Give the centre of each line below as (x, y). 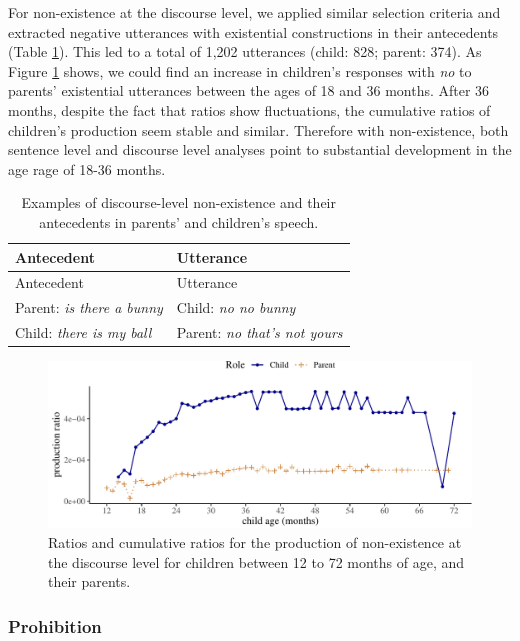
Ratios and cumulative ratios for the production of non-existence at (255, 542)
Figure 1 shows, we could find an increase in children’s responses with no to (240, 70)
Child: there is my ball (83, 332)
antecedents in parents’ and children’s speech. (179, 221)
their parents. (89, 581)
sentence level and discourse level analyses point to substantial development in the (260, 149)
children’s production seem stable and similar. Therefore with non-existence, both (258, 129)
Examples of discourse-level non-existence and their (178, 202)
